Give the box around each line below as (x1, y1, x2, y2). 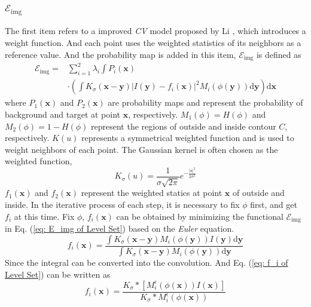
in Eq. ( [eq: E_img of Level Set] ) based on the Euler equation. (5, 222, 234, 234)
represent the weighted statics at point (81, 186, 222, 199)
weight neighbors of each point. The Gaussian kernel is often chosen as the (5, 143, 278, 155)
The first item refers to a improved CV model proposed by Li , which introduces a (5, 24, 306, 37)
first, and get (250, 198, 297, 210)
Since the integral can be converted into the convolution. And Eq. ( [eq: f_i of (5, 256, 288, 269)
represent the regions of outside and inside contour (91, 119, 276, 132)
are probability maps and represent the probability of (108, 96, 303, 109)
